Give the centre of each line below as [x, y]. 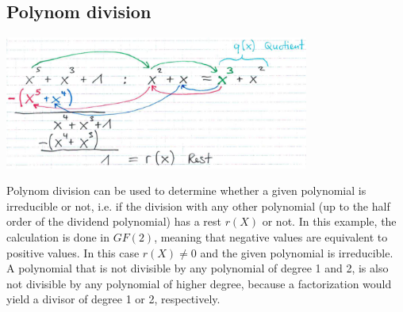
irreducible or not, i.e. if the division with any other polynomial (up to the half [198, 205]
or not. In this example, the [329, 221]
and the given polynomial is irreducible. [297, 252]
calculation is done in [58, 236]
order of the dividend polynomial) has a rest [114, 221]
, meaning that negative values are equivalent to [271, 236]
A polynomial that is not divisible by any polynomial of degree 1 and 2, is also [198, 268]
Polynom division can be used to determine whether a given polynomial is [186, 190]
